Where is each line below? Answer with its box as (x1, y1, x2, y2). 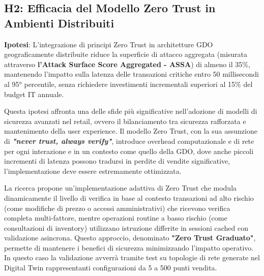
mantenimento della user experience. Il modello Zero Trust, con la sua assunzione (4, 126, 257, 136)
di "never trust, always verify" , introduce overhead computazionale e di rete (4, 135, 254, 146)
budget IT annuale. (4, 88, 64, 99)
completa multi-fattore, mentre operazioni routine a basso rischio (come (4, 212, 227, 223)
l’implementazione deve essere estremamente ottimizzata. (4, 165, 182, 176)
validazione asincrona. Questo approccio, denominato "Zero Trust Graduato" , (4, 232, 256, 243)
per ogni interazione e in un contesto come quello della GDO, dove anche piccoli (4, 145, 254, 156)
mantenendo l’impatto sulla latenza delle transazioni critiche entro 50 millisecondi (4, 69, 259, 79)
